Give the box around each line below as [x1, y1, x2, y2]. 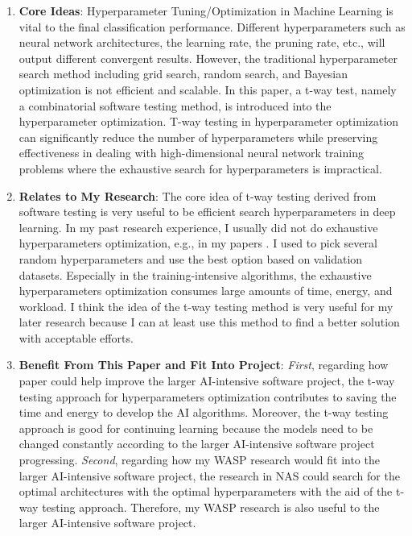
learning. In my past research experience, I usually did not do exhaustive [19, 218, 378, 235]
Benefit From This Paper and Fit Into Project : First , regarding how [19, 356, 389, 373]
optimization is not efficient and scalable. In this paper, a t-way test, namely [19, 81, 397, 98]
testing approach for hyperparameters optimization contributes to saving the [19, 388, 397, 405]
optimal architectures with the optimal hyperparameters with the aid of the [19, 483, 393, 500]
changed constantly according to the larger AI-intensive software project [19, 435, 375, 452]
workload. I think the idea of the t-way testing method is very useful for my [19, 297, 393, 314]
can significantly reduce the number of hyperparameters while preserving [19, 128, 378, 145]
